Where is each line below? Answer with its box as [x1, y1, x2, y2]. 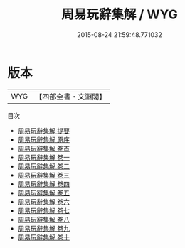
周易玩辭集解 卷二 [17, 161, 70, 171]
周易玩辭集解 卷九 [17, 224, 70, 232]
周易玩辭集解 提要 [17, 126, 70, 135]
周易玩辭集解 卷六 [17, 197, 70, 206]
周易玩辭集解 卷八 [17, 215, 70, 224]
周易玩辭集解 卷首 [17, 144, 70, 153]
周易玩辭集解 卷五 [17, 188, 70, 197]
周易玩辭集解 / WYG [61, 6, 178, 23]
